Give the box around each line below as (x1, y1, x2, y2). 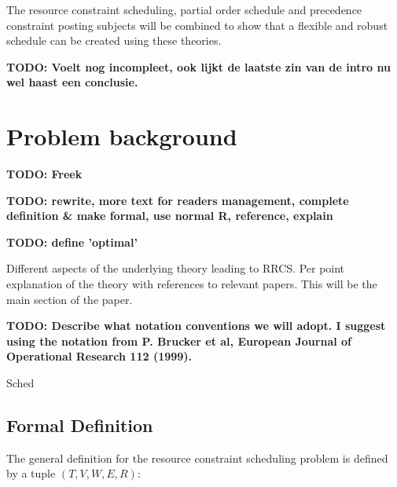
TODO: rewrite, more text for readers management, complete (6, 192, 349, 208)
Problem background (6, 120, 237, 152)
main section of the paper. (6, 291, 133, 307)
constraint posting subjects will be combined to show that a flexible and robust (6, 16, 388, 33)
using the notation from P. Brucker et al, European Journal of (6, 332, 352, 349)
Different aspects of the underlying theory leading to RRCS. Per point (6, 260, 345, 276)
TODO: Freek (6, 166, 83, 182)
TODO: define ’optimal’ (6, 233, 138, 250)
